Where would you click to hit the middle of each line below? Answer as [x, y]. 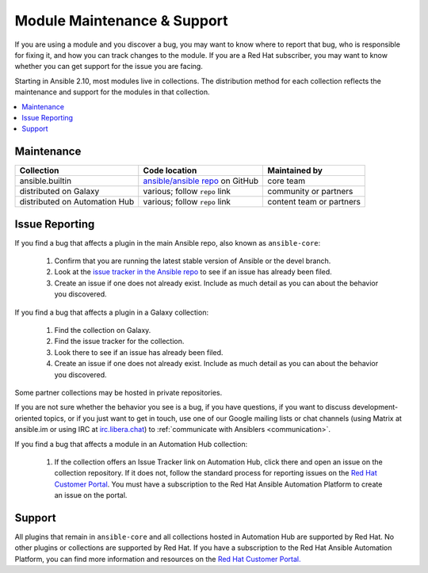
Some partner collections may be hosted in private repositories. [118, 393]
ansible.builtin [45, 181]
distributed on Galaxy [59, 192]
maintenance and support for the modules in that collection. [112, 92]
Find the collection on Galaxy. [103, 330]
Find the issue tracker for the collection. [119, 342]
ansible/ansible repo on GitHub [201, 181]
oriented [29, 418]
